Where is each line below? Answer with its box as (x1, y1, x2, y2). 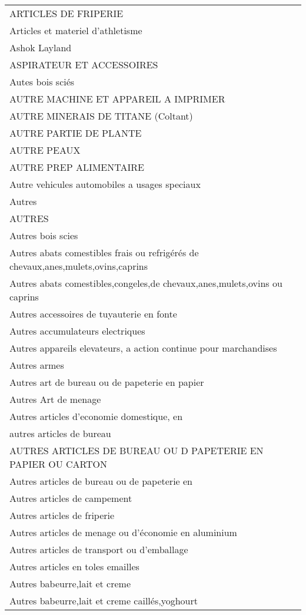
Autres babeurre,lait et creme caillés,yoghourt (9, 594, 198, 607)
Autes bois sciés (9, 75, 75, 88)
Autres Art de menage (9, 392, 101, 406)
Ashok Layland (9, 41, 72, 54)
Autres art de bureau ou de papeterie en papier (9, 375, 204, 389)
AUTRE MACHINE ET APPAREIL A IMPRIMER (9, 92, 225, 105)
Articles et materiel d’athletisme (9, 24, 142, 37)
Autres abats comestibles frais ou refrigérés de (9, 246, 199, 259)
